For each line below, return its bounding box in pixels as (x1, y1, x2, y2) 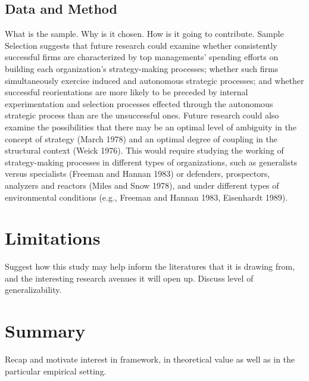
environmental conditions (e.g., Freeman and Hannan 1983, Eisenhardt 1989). (5, 190, 288, 203)
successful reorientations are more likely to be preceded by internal (5, 86, 248, 98)
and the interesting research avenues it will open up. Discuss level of (5, 271, 254, 284)
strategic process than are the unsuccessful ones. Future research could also (5, 109, 279, 121)
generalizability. (5, 283, 62, 296)
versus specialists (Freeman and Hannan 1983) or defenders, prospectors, (5, 167, 270, 180)
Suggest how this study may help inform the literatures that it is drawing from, (5, 260, 295, 273)
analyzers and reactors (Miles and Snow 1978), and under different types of (5, 179, 279, 191)
